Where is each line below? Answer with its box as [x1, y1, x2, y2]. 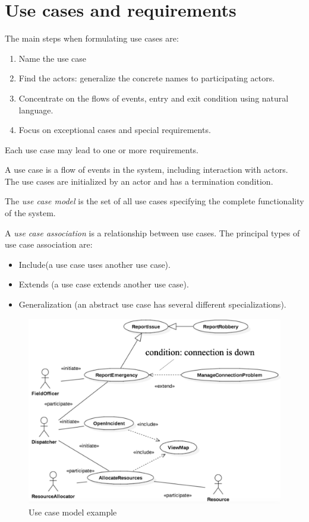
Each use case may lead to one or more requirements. [5, 143, 199, 156]
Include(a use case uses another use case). [18, 258, 171, 270]
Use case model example [29, 505, 117, 518]
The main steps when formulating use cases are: [5, 32, 179, 45]
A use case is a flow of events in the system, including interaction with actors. [5, 163, 288, 176]
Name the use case [18, 52, 87, 64]
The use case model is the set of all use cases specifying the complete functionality [5, 195, 304, 207]
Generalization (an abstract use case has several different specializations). [18, 298, 286, 311]
